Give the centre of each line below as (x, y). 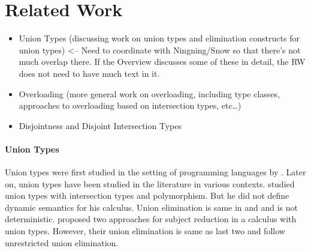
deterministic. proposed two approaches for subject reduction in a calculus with (151, 219)
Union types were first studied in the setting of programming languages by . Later (155, 172)
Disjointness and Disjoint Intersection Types (100, 125)
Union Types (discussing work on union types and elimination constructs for (159, 38)
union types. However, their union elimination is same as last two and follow (145, 231)
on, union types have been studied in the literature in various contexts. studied (150, 183)
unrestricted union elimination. (62, 242)
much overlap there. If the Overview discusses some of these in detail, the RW (162, 62)
